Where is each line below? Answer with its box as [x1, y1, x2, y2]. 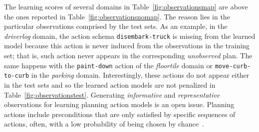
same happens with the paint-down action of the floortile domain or [4, 60, 213, 70]
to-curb [4, 72, 29, 80]
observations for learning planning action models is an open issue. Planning [4, 99, 235, 110]
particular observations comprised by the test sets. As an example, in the [4, 21, 228, 31]
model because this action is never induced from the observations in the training [4, 40, 250, 51]
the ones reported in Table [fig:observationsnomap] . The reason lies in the [4, 11, 230, 21]
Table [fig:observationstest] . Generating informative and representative [4, 89, 220, 100]
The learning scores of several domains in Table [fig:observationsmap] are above [4, 1, 248, 11]
